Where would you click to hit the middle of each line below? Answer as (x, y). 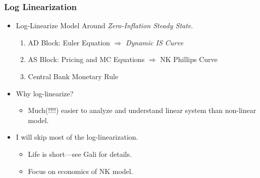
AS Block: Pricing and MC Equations (86, 59)
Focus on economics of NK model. (81, 171)
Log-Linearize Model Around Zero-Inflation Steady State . (105, 25)
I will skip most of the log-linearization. (77, 137)
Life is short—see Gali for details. (80, 154)
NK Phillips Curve (189, 59)
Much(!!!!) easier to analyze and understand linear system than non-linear (142, 110)
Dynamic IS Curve (154, 42)
